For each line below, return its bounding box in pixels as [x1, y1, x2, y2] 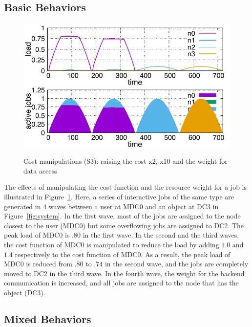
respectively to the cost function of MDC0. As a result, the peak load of [15, 249, 231, 259]
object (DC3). [4, 287, 45, 297]
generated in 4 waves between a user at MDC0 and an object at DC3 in [4, 201, 219, 211]
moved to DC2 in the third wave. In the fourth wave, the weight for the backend [4, 268, 245, 278]
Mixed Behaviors [4, 311, 91, 326]
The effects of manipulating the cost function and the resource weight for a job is [4, 182, 247, 192]
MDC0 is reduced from [4, 259, 72, 269]
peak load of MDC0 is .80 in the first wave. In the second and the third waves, [4, 230, 239, 240]
